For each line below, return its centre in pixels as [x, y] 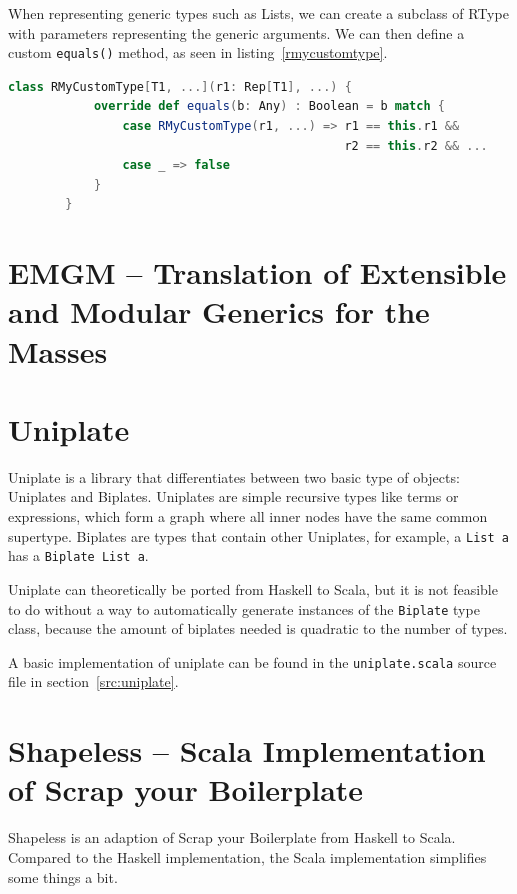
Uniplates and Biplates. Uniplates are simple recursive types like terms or [233, 496]
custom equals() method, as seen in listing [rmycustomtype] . [198, 52]
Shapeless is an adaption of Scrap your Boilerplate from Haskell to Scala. [232, 837]
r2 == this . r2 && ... [416, 145]
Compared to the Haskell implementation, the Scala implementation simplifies [247, 856]
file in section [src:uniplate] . [93, 681]
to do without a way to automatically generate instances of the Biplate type [244, 608]
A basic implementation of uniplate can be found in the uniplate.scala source [252, 661]
